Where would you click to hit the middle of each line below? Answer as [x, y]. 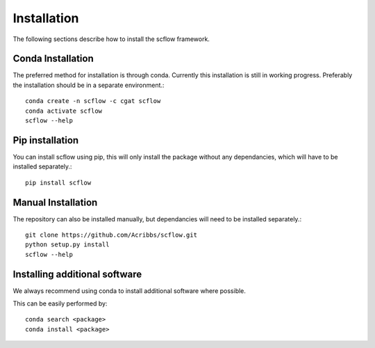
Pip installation [46, 140]
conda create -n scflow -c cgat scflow [93, 101]
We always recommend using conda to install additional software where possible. [130, 291]
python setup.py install [67, 245]
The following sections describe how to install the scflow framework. [111, 39]
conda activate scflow [64, 111]
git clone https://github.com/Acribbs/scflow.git [111, 235]
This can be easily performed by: [60, 303]
